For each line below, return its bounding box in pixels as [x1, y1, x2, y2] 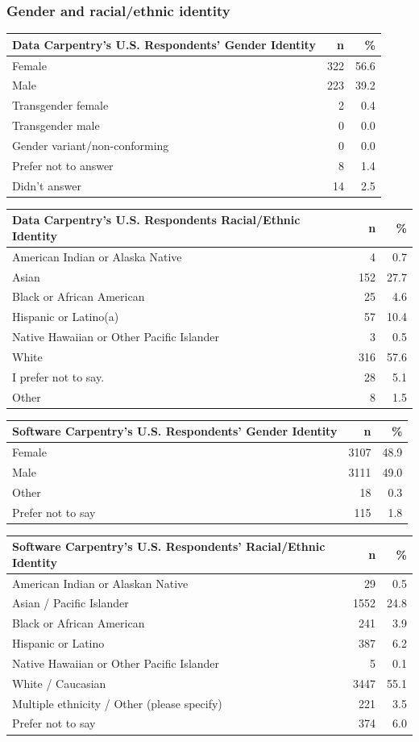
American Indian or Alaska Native [12, 248, 182, 265]
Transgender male [12, 117, 100, 134]
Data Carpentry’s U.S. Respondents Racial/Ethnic [12, 211, 301, 228]
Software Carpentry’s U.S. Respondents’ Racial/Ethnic [12, 538, 326, 555]
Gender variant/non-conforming [12, 136, 169, 153]
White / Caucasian [12, 674, 106, 691]
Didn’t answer [12, 177, 81, 194]
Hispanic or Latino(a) [12, 308, 119, 325]
